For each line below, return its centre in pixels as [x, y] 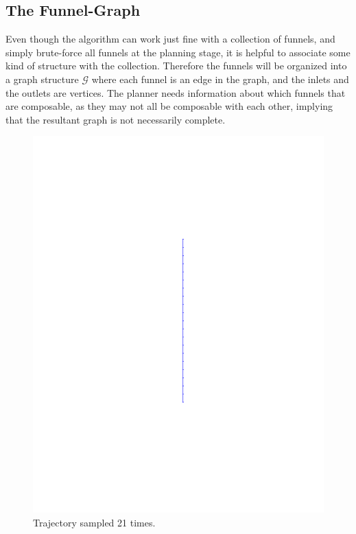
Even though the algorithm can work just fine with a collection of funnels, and [170, 39]
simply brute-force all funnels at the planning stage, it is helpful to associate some [178, 52]
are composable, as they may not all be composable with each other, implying [169, 106]
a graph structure [42, 79]
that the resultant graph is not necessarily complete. [116, 119]
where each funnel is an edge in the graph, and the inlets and [220, 79]
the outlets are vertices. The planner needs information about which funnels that [176, 92]
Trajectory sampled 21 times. [94, 522]
